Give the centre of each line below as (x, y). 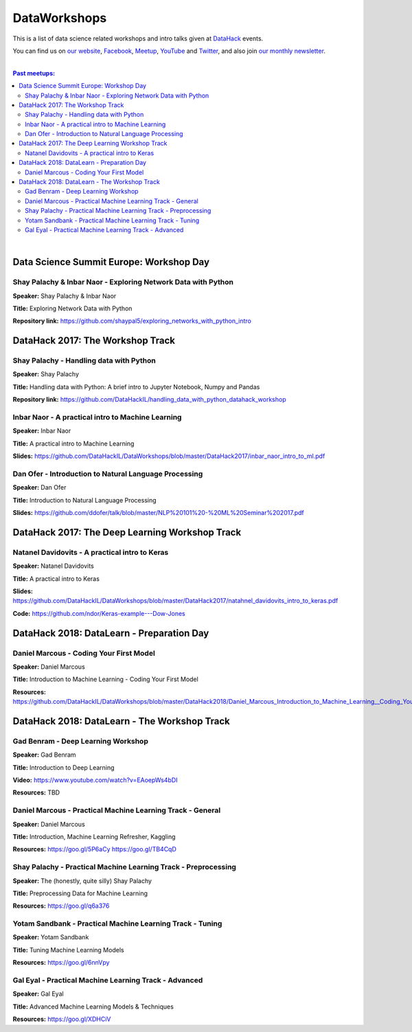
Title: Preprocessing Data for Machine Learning (80, 893)
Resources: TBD (36, 792)
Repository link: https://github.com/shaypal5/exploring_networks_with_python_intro (132, 321)
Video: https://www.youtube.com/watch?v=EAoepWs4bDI (95, 780)
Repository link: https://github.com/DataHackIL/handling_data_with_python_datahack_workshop (149, 400)
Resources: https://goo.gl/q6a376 (61, 906)
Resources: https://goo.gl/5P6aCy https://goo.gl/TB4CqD (94, 849)
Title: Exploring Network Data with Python (72, 308)
